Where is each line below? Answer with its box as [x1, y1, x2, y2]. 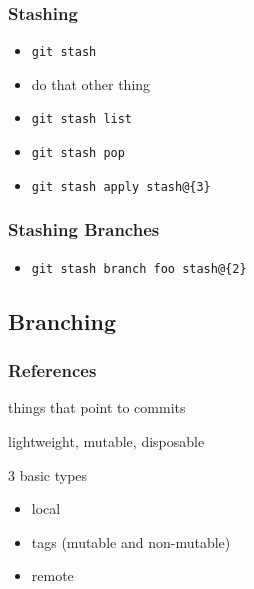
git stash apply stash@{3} [31, 179, 211, 194]
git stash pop [31, 146, 125, 161]
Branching [8, 305, 116, 336]
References [8, 358, 97, 383]
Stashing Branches [8, 217, 160, 242]
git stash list [31, 112, 133, 127]
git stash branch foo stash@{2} [31, 261, 247, 276]
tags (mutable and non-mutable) [31, 531, 231, 552]
